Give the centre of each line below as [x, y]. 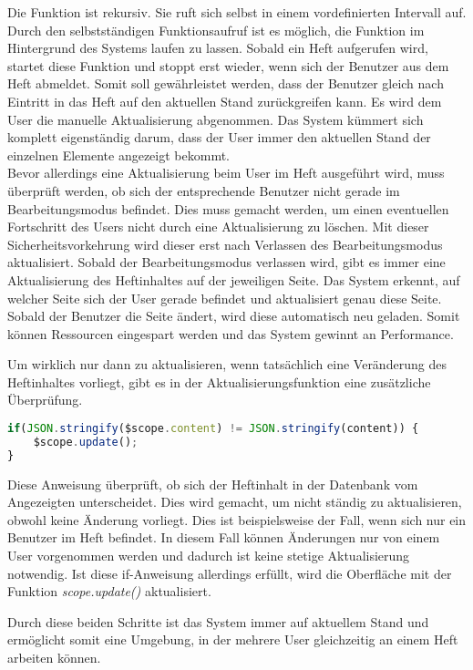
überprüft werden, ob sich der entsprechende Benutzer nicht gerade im [204, 190]
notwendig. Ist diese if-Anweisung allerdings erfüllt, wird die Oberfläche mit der [230, 573]
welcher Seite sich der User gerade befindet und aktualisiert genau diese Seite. [225, 298]
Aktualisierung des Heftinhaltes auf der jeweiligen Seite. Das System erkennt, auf [234, 279]
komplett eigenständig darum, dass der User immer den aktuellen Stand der [219, 137]
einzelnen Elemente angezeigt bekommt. [118, 155]
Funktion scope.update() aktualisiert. [109, 591]
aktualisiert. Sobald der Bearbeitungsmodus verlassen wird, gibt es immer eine [226, 262]
